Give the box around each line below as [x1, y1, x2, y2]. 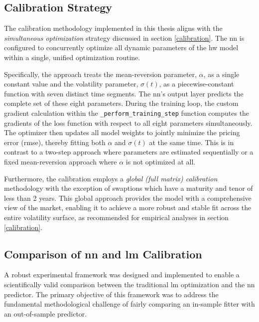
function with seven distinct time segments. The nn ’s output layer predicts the [4, 88, 244, 98]
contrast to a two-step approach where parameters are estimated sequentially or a [4, 147, 254, 157]
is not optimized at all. [126, 156, 196, 166]
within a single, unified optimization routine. [4, 52, 140, 62]
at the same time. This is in [149, 137, 234, 147]
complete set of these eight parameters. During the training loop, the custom [4, 98, 239, 108]
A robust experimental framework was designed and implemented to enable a [4, 269, 240, 280]
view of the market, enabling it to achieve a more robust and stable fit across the [4, 202, 252, 213]
